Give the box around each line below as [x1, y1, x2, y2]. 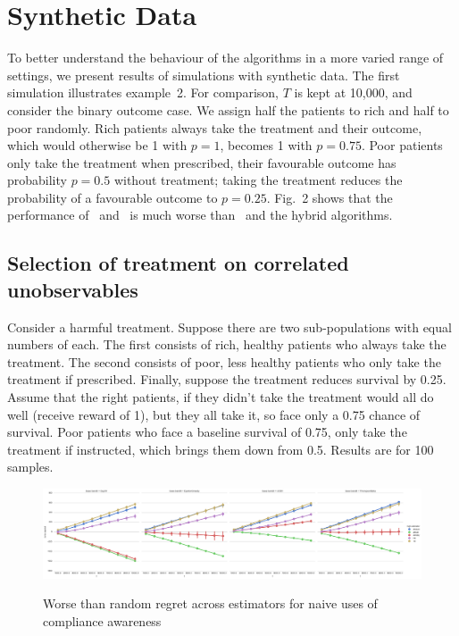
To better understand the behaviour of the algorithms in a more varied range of [7, 48, 444, 67]
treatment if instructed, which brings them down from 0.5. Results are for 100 [7, 439, 434, 458]
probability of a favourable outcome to [7, 188, 218, 206]
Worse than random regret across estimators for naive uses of [43, 594, 378, 613]
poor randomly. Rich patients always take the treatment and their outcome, [7, 118, 422, 137]
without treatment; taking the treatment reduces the [113, 171, 403, 189]
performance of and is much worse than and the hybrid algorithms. [7, 205, 393, 224]
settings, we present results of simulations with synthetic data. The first [7, 65, 400, 84]
